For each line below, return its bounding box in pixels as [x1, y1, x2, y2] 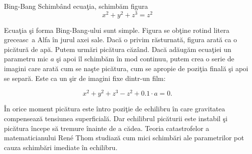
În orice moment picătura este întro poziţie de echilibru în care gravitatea [4, 103, 226, 114]
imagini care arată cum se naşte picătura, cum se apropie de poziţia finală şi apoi [4, 63, 249, 74]
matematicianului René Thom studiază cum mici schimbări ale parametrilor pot [4, 132, 244, 143]
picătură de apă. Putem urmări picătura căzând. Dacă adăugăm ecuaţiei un [4, 44, 231, 54]
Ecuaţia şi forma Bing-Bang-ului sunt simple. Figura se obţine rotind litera [4, 25, 229, 35]
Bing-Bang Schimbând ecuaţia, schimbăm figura [4, 1, 148, 11]
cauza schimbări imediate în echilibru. [4, 142, 118, 152]
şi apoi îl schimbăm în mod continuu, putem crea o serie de [56, 53, 234, 64]
